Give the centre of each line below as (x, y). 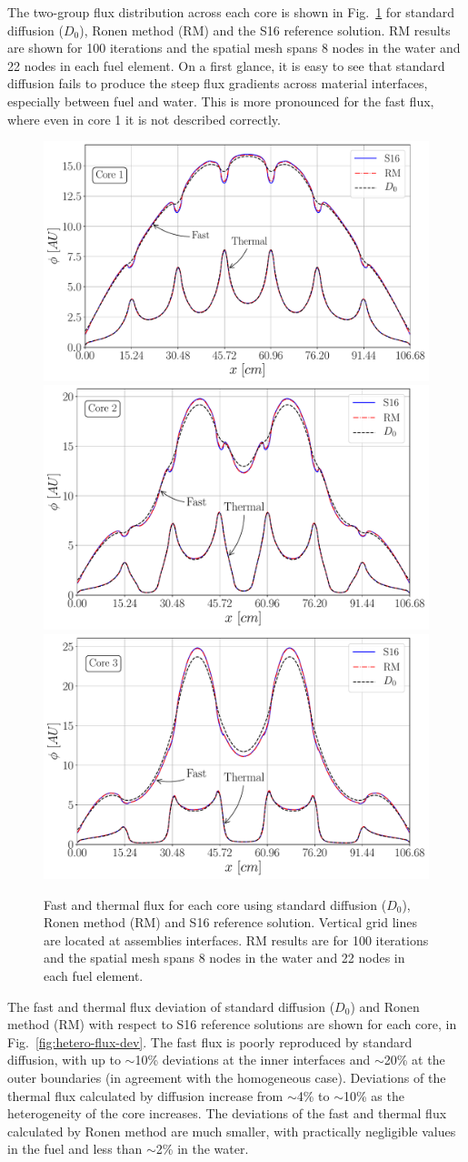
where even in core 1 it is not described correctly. (144, 119)
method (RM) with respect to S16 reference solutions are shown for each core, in (232, 1024)
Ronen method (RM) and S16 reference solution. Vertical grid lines (230, 922)
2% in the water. (202, 1149)
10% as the (373, 1095)
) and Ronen (385, 1006)
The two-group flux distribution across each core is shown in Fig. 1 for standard (231, 12)
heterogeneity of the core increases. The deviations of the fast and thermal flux (227, 1113)
